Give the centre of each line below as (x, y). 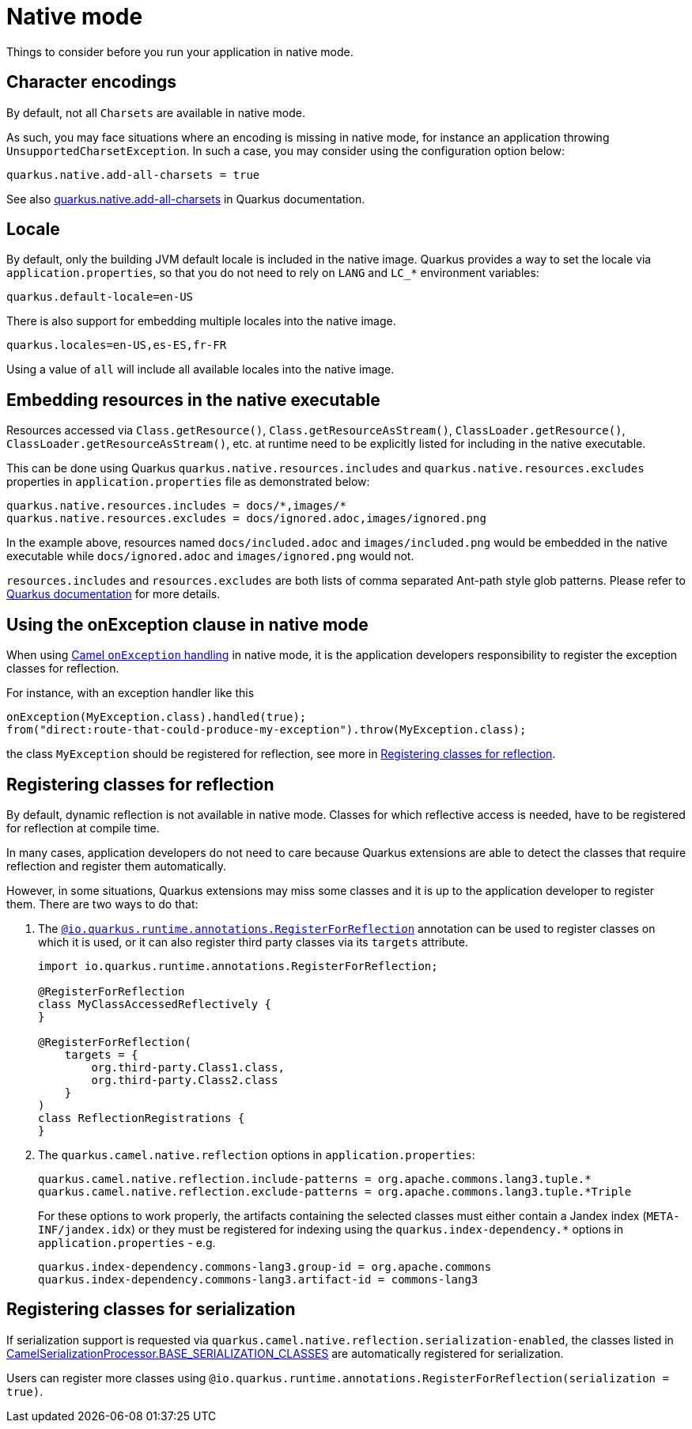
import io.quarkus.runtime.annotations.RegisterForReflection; (238, 966)
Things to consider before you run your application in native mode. (180, 51)
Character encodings (91, 82)
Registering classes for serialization (151, 1310)
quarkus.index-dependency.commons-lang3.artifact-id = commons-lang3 (258, 1279)
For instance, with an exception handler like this (130, 693)
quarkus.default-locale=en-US (100, 297)
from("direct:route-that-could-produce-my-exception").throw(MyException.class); (267, 730)
